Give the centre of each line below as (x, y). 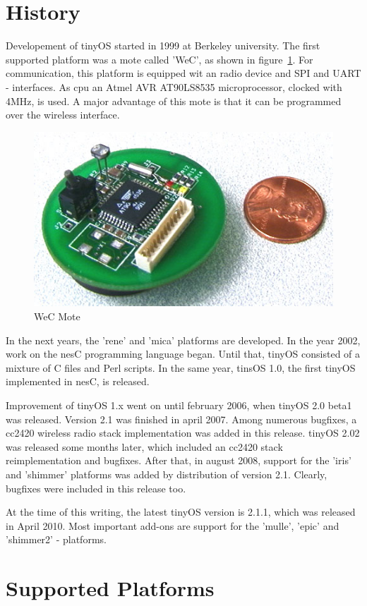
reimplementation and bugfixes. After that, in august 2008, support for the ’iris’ (179, 460)
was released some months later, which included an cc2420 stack (144, 446)
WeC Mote (57, 316)
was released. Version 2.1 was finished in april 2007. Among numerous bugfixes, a (181, 419)
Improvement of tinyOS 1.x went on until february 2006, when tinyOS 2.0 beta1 (179, 405)
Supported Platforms (110, 588)
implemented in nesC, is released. (78, 381)
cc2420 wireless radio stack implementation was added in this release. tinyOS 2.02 (183, 433)
